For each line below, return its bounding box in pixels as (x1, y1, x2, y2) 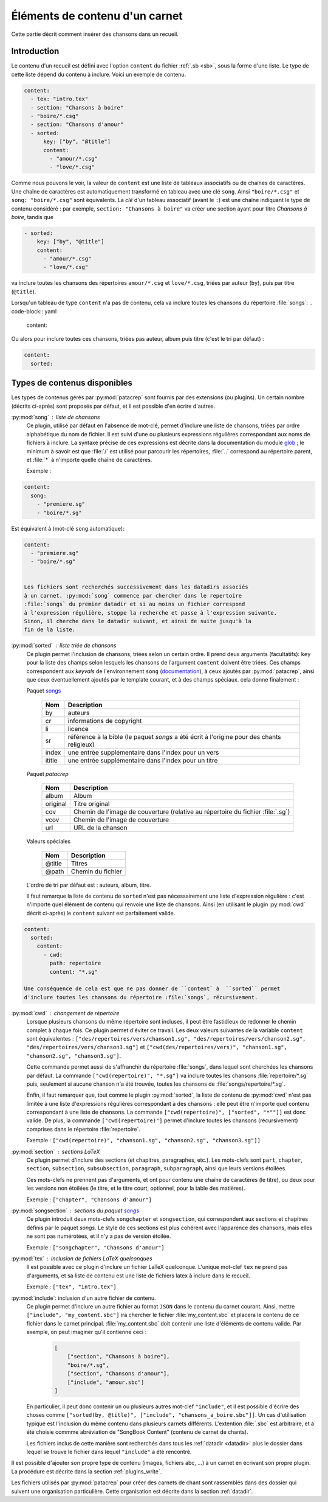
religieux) (67, 740, 95, 749)
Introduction (11, 46, 60, 57)
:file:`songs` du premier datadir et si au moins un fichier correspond (24, 601, 245, 608)
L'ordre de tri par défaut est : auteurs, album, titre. (26, 881, 151, 889)
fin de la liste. (24, 626, 76, 633)
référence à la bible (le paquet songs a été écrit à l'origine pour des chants (67, 732, 281, 741)
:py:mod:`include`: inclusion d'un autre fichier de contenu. (11, 1294, 156, 1302)
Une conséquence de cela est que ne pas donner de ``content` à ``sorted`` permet (24, 985, 281, 992)
